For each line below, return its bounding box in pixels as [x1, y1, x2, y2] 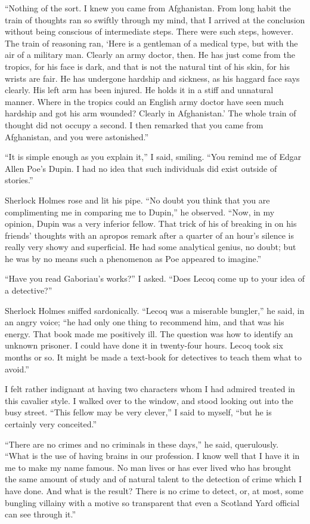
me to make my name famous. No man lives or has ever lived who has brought [5, 461, 292, 473]
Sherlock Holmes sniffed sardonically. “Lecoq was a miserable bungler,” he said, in [5, 304, 305, 316]
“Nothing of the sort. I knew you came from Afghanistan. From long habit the [5, 2, 291, 14]
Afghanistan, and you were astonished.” [5, 130, 149, 143]
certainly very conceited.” [5, 418, 97, 430]
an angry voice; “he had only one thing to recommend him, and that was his [5, 316, 284, 328]
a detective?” [5, 284, 52, 297]
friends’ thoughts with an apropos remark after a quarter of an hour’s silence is [5, 229, 294, 241]
